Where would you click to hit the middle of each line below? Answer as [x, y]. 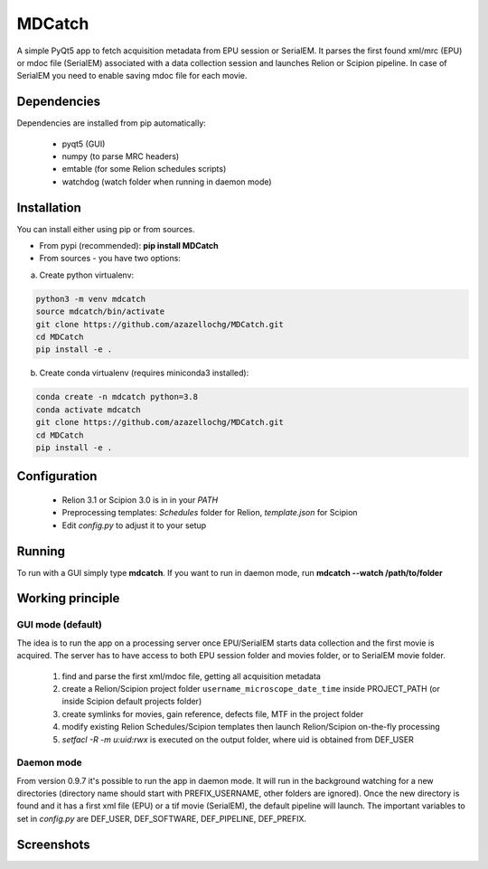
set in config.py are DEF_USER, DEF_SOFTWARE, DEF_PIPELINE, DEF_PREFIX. [162, 818]
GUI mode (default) [60, 625]
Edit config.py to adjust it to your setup [134, 525]
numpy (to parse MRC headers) [121, 156]
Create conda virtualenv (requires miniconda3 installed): [144, 373]
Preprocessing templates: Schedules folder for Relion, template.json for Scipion [210, 513]
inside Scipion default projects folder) [132, 702]
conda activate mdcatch [89, 410]
